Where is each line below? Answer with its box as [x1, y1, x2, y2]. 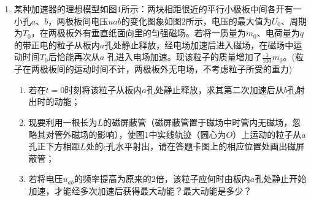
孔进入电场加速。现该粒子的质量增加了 [107, 50, 262, 63]
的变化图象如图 [121, 14, 182, 27]
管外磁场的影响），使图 [54, 127, 145, 140]
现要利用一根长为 [28, 115, 98, 128]
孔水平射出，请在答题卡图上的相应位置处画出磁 [107, 140, 296, 153]
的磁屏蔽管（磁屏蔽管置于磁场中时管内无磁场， [103, 115, 293, 128]
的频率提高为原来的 [74, 172, 152, 185]
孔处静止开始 [255, 172, 307, 185]
